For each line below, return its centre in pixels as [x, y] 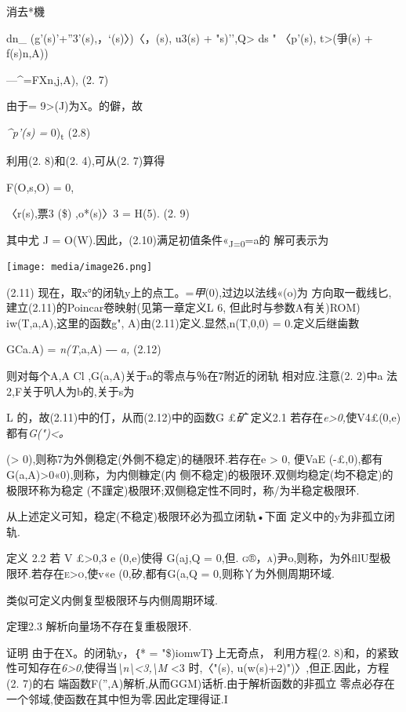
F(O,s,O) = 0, [40, 186]
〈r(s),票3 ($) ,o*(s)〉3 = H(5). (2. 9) [98, 213]
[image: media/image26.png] [80, 267]
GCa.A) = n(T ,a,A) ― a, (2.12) [84, 349]
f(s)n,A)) [27, 53]
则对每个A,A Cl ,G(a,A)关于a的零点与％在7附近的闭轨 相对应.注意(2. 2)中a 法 [202, 376]
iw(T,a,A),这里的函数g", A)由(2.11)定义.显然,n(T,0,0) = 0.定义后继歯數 [183, 322]
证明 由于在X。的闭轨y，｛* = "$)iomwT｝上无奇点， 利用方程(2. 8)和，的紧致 [203, 652]
